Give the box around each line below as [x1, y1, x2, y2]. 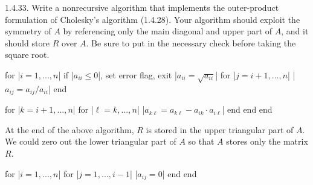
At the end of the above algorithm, [5, 123, 134, 136]
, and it [281, 25, 309, 37]
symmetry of [5, 25, 51, 37]
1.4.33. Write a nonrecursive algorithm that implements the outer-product [5, 1, 279, 13]
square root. [5, 48, 50, 61]
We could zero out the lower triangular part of [5, 135, 176, 148]
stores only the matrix [226, 135, 308, 148]
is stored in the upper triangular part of [146, 123, 294, 136]
